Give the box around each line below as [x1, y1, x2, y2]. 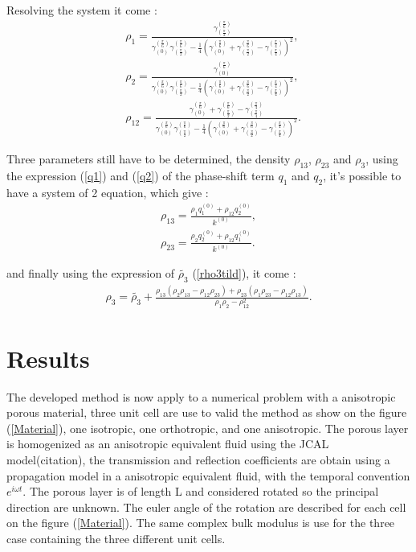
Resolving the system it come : [6, 2, 157, 18]
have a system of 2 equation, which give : [6, 183, 209, 200]
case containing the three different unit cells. [6, 529, 226, 546]
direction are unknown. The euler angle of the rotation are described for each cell [6, 498, 406, 515]
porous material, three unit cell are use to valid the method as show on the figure [6, 404, 407, 421]
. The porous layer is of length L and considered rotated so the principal [22, 483, 379, 500]
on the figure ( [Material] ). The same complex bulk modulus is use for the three [6, 514, 395, 531]
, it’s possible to [323, 167, 402, 183]
